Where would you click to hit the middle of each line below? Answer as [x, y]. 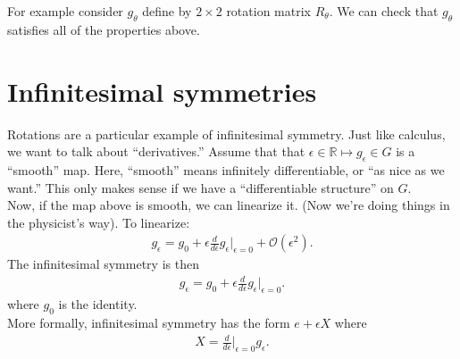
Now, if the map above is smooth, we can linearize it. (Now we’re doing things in [229, 205]
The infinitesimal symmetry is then [103, 264]
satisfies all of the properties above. [104, 29]
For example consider [65, 11]
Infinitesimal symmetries [162, 91]
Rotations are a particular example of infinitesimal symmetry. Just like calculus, [226, 134]
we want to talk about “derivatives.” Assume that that [156, 151]
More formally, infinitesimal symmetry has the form [149, 323]
